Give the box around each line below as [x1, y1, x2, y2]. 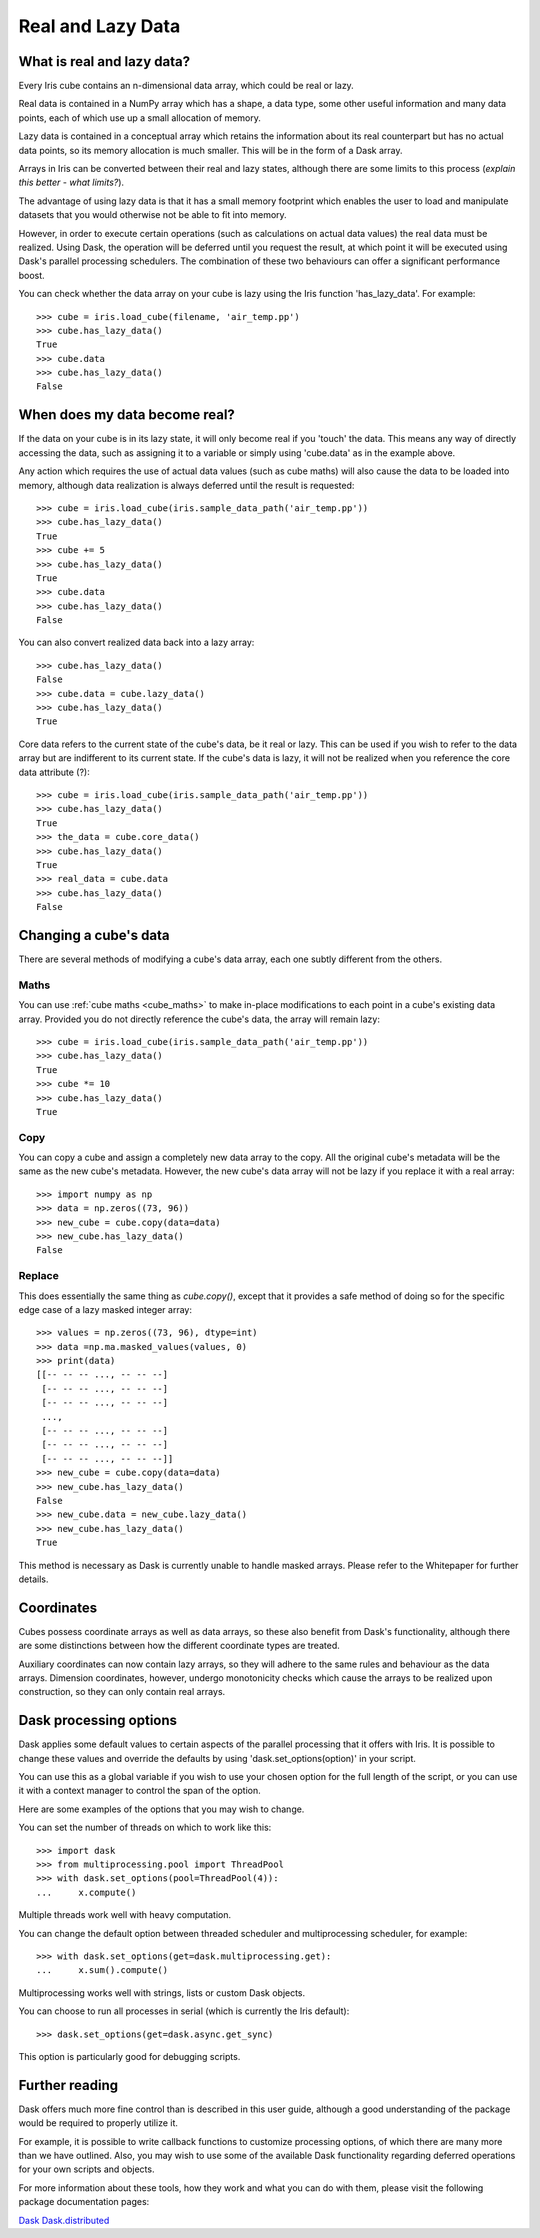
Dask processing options [18, 1712, 178, 1729]
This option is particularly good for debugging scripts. [18, 2050, 241, 2062]
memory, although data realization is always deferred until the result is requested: [18, 479, 355, 491]
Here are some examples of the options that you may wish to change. [18, 1803, 305, 1815]
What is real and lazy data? [18, 53, 190, 70]
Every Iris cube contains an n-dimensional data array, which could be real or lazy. [18, 80, 354, 92]
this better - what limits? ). [18, 176, 125, 189]
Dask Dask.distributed [18, 2214, 110, 2226]
